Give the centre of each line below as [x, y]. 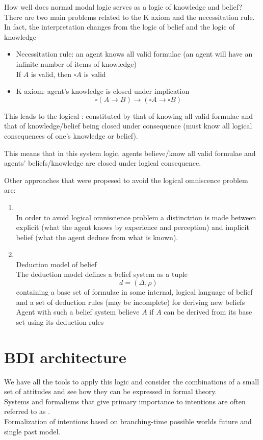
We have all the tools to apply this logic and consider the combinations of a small [132, 381]
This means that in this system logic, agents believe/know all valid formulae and [130, 153]
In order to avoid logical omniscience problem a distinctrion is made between [136, 217]
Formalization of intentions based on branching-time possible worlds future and [128, 421]
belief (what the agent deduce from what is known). [97, 237]
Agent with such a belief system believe [78, 312]
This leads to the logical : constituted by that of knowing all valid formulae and [128, 115]
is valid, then [51, 74]
